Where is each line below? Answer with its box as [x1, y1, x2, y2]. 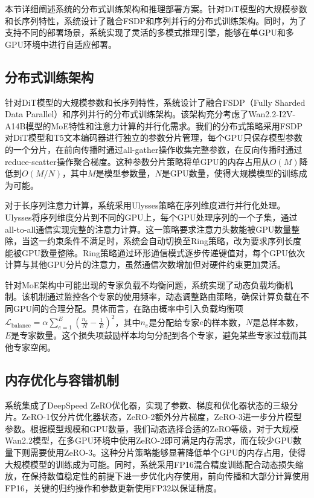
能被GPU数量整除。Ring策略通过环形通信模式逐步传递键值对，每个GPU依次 [5, 246, 306, 259]
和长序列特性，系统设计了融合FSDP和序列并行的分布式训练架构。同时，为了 [5, 14, 307, 27]
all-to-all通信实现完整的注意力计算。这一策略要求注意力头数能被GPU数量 [5, 222, 292, 235]
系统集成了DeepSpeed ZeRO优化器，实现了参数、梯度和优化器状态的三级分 [5, 398, 298, 411]
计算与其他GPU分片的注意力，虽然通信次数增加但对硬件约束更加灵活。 [5, 258, 286, 271]
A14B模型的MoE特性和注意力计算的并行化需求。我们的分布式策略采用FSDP [5, 119, 303, 132]
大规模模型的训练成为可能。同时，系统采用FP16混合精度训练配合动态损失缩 [5, 458, 304, 470]
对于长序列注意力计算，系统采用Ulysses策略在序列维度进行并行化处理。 [5, 199, 286, 212]
